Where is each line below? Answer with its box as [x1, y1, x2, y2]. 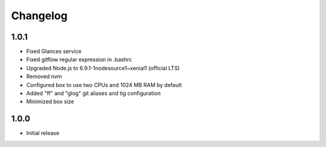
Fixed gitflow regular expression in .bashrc [26, 56, 132, 63]
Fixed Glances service [26, 48, 81, 55]
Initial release [26, 130, 60, 137]
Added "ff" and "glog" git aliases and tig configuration [26, 90, 161, 97]
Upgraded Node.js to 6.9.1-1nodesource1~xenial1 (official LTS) [26, 64, 180, 71]
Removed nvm [26, 73, 62, 80]
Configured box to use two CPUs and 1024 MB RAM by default [26, 81, 182, 88]
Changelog [11, 9, 68, 22]
